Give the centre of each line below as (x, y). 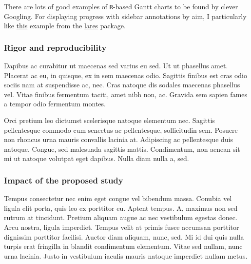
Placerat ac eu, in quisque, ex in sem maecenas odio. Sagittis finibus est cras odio (125, 75)
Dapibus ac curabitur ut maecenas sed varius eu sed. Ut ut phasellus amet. (116, 66)
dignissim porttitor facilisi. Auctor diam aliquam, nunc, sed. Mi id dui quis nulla (124, 236)
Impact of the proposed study (64, 180)
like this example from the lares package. (65, 26)
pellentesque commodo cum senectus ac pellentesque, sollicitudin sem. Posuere (121, 130)
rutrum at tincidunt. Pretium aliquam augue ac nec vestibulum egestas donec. (121, 217)
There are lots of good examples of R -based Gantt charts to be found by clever (121, 6)
